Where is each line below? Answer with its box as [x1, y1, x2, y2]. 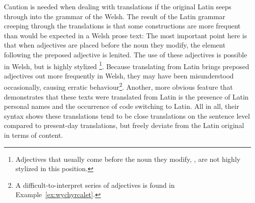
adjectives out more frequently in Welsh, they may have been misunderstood [4, 70, 234, 80]
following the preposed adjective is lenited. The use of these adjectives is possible [4, 49, 247, 59]
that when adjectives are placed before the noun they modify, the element [4, 40, 226, 50]
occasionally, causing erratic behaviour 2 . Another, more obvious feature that [4, 80, 233, 92]
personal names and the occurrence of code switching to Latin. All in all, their [4, 101, 239, 111]
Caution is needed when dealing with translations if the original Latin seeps [4, 1, 231, 11]
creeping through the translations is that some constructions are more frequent [4, 21, 241, 31]
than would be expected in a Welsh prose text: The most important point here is [4, 30, 247, 40]
